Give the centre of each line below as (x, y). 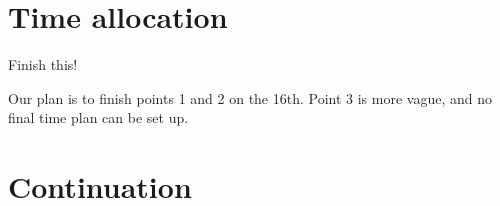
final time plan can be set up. (98, 117)
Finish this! (43, 64)
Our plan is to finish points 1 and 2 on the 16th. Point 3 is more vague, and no (250, 97)
